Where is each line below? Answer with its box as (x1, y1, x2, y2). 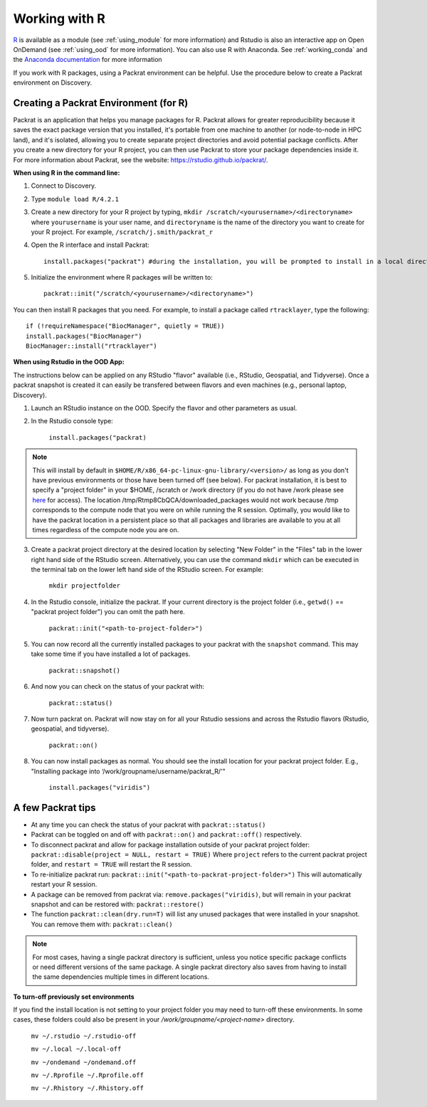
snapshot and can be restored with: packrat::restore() (31, 900, 204, 909)
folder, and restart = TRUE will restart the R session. (31, 860, 192, 869)
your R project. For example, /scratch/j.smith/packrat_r (31, 228, 213, 236)
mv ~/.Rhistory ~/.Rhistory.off (31, 1084, 144, 1092)
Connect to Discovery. (31, 181, 97, 190)
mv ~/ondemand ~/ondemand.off (31, 1058, 137, 1066)
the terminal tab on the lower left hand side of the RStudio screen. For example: (31, 566, 263, 574)
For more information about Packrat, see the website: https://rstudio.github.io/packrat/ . (13, 155, 268, 164)
